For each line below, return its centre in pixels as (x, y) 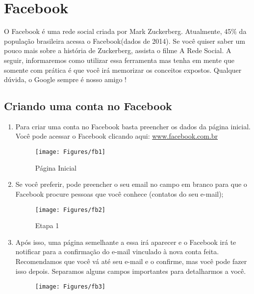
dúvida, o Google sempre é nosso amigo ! (65, 79)
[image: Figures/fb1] (70, 152)
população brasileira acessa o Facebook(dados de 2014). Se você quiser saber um (125, 41)
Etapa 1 (47, 225)
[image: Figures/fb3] (70, 287)
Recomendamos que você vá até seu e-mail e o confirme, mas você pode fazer (131, 261)
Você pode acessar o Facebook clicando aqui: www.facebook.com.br (117, 136)
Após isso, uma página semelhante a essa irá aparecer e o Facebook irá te (126, 242)
